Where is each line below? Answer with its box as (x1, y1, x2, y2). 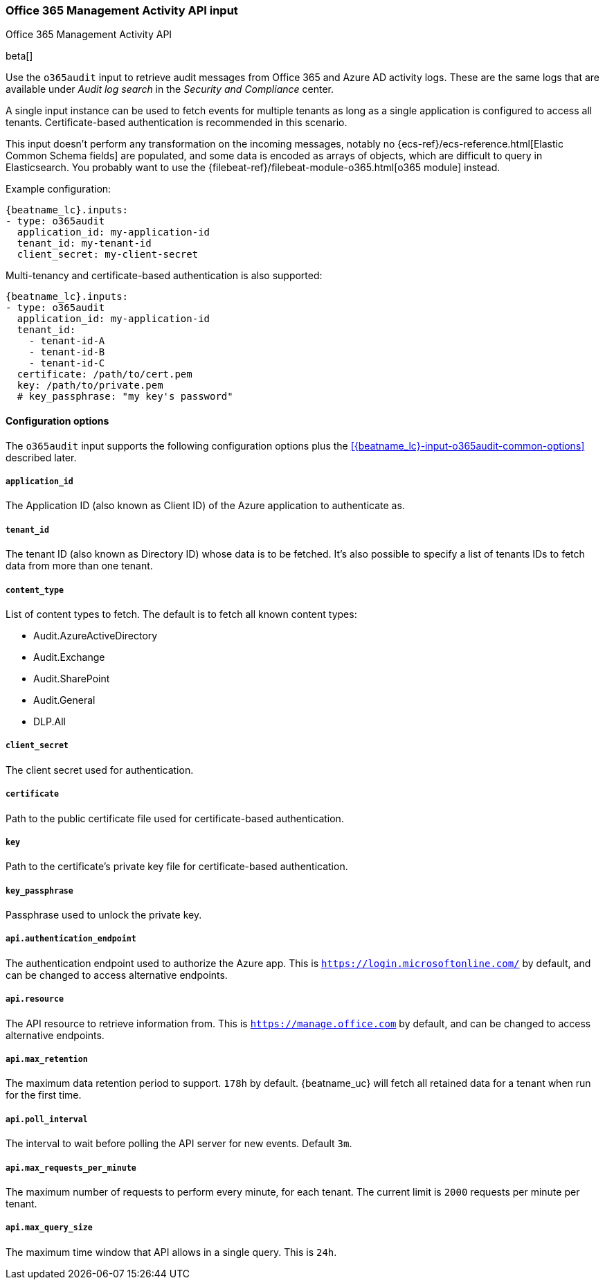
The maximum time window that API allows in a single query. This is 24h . (6, 1246, 337, 1258)
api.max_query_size (6, 1223, 93, 1233)
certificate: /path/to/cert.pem (17, 369, 192, 380)
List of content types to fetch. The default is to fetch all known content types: (6, 608, 357, 620)
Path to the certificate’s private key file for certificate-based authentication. (6, 860, 348, 873)
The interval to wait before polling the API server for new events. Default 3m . (6, 1137, 352, 1150)
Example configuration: (6, 183, 111, 195)
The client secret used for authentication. (6, 763, 194, 776)
